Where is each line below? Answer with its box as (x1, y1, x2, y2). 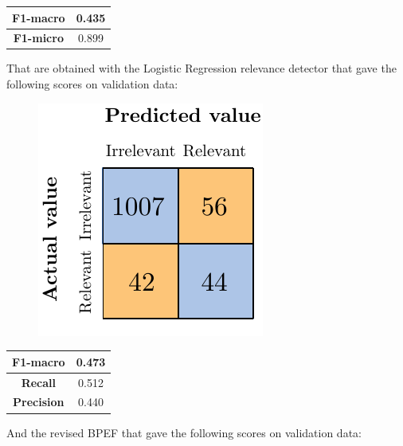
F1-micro (13, 29, 64, 46)
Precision (13, 393, 65, 410)
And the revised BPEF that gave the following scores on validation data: (6, 424, 362, 440)
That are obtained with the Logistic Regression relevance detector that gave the (6, 60, 397, 76)
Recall (21, 374, 56, 390)
